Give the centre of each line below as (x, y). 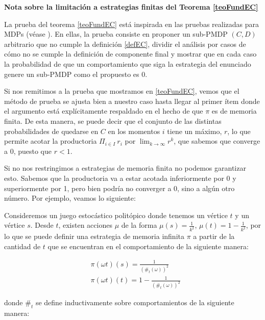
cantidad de (22, 246)
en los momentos (134, 131)
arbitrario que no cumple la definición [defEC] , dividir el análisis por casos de (125, 44)
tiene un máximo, (195, 131)
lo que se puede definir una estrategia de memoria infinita (94, 236)
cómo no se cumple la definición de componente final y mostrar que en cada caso (130, 54)
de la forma (139, 225)
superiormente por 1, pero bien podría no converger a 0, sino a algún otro (119, 188)
